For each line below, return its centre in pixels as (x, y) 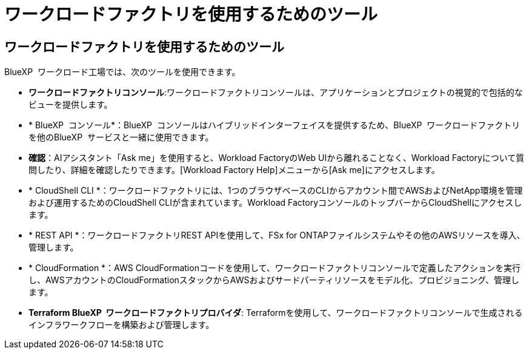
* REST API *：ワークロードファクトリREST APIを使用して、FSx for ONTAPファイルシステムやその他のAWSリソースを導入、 (277, 235)
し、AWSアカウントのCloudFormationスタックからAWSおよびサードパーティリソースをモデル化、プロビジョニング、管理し (274, 280)
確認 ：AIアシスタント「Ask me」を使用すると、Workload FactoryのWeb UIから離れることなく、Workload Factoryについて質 (277, 158)
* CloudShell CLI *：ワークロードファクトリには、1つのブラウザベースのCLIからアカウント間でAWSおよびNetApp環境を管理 (276, 191)
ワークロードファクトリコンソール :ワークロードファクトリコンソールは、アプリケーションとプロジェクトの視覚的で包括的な (276, 93)
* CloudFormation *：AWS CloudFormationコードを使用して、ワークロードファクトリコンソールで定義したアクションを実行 (275, 268)
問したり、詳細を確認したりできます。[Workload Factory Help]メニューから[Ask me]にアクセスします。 (234, 170)
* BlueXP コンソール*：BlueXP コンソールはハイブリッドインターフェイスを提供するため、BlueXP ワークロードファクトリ (274, 125)
